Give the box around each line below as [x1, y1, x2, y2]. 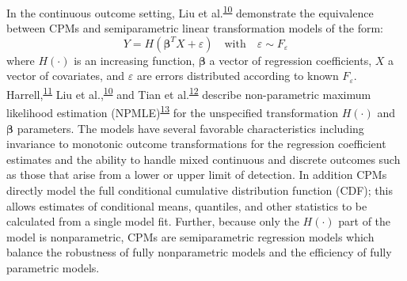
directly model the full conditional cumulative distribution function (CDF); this [6, 181, 393, 198]
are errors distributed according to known [136, 67, 339, 84]
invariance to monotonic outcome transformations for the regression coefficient [6, 135, 386, 152]
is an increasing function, [74, 51, 196, 68]
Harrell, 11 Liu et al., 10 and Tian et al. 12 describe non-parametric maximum [6, 84, 371, 102]
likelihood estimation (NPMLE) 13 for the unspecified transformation [6, 102, 339, 120]
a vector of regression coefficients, [209, 51, 372, 68]
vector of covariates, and [6, 67, 125, 84]
